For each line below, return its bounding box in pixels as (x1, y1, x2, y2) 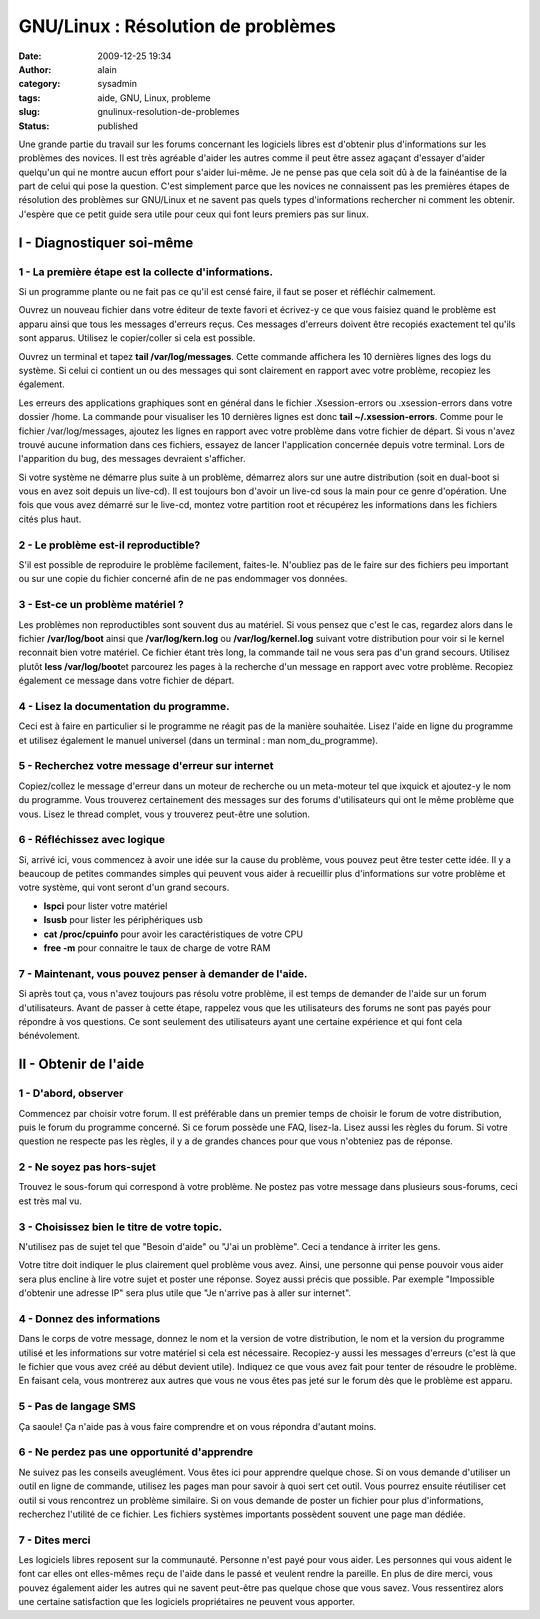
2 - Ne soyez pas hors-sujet (18, 1160, 157, 1174)
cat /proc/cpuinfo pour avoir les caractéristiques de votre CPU (43, 928, 304, 940)
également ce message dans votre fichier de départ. (18, 675, 235, 687)
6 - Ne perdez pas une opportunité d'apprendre (18, 1445, 254, 1459)
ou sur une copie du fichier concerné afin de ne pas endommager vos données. (18, 573, 348, 585)
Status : (18, 120, 50, 132)
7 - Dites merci (18, 1533, 91, 1547)
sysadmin (97, 78, 138, 90)
